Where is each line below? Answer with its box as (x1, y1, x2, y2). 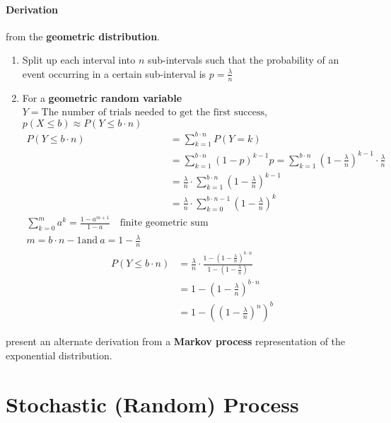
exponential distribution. (6, 348, 112, 363)
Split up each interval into (22, 52, 136, 67)
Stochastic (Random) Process (6, 389, 299, 418)
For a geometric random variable (22, 90, 182, 105)
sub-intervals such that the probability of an (148, 52, 339, 67)
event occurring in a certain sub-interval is (22, 66, 206, 81)
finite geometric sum (119, 218, 209, 228)
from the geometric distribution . (6, 28, 161, 43)
